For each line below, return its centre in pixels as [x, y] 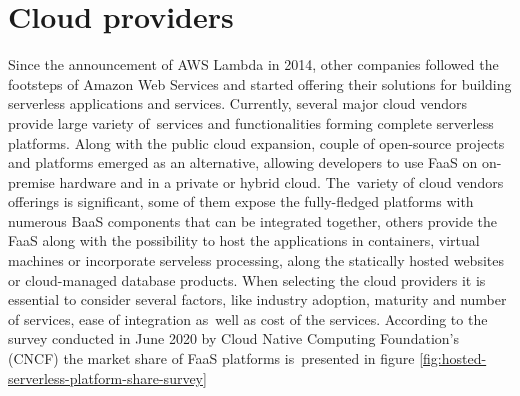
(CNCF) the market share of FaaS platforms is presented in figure [211, 358]
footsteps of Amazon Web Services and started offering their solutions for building [260, 83]
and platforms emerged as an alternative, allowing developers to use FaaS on [243, 162]
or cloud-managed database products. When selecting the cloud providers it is [247, 279]
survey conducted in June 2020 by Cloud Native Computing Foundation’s [233, 338]
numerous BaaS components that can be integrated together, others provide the [253, 220]
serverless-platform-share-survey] [107, 377]
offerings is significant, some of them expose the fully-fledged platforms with [241, 201]
